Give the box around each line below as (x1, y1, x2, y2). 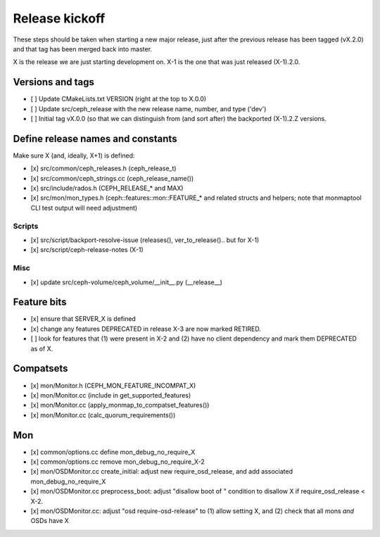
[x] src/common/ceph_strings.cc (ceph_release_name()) (30, 174, 194, 182)
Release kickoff (13, 11, 106, 26)
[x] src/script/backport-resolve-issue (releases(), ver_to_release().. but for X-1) (30, 236, 260, 244)
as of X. (30, 344, 53, 353)
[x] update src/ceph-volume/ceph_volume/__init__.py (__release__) (30, 278, 223, 286)
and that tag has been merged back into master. (13, 44, 153, 53)
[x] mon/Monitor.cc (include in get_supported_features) (30, 391, 191, 399)
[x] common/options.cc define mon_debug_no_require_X (30, 448, 196, 456)
